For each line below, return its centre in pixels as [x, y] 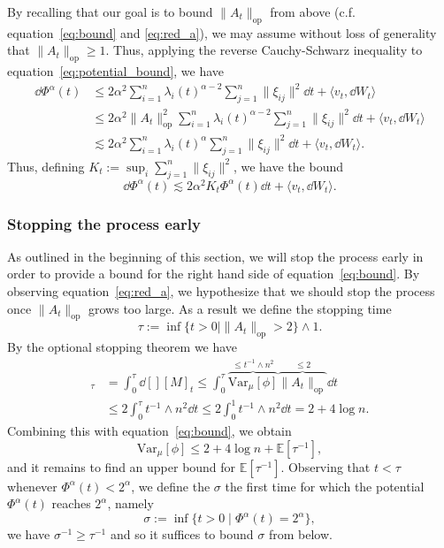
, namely [130, 503]
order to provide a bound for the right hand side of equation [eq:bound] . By [214, 274]
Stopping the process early [104, 223]
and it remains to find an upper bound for [122, 466]
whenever [32, 486]
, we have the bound [288, 166]
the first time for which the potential [325, 486]
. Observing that [325, 466]
